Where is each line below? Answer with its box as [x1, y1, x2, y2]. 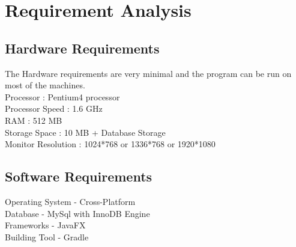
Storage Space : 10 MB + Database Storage [5, 126, 166, 138]
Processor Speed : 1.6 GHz [5, 102, 103, 115]
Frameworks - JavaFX [5, 219, 86, 231]
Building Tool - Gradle [5, 230, 89, 243]
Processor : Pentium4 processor [5, 90, 120, 103]
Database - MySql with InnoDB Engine [5, 207, 150, 219]
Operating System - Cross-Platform [5, 195, 136, 207]
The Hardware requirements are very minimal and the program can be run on [5, 67, 292, 79]
